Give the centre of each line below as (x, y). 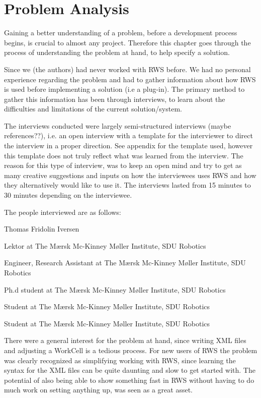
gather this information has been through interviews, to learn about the (115, 99)
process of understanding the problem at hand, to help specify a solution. (117, 52)
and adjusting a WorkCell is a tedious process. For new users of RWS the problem (131, 350)
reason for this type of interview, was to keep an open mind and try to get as (123, 165)
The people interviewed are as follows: (63, 212)
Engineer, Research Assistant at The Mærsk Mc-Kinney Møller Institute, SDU (125, 263)
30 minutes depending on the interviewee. (68, 195)
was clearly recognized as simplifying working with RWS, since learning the (120, 360)
